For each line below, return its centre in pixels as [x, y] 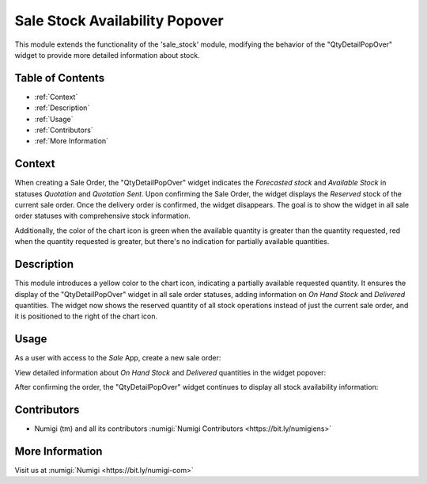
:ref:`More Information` [72, 141]
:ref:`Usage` [54, 119]
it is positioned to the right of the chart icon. [86, 316]
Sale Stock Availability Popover [119, 21]
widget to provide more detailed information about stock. [108, 55]
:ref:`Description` [62, 108]
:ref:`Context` [56, 97]
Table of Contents [60, 78]
